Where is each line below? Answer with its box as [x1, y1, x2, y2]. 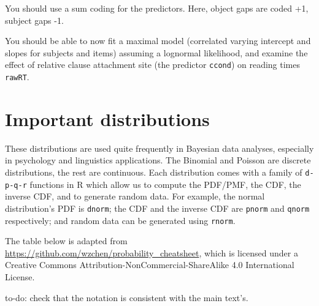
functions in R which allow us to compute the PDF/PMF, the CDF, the [29, 177, 301, 190]
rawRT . [5, 70, 29, 83]
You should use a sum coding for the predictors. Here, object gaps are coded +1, [5, 2, 309, 14]
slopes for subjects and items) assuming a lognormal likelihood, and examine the [5, 46, 308, 59]
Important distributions [5, 106, 210, 131]
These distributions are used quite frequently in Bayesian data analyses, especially [5, 141, 314, 154]
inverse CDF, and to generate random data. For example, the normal [5, 190, 265, 203]
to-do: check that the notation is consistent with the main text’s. [5, 291, 248, 304]
